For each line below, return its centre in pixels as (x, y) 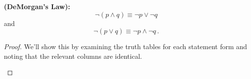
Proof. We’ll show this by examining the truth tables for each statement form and (125, 46)
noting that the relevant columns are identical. (73, 56)
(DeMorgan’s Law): (37, 6)
